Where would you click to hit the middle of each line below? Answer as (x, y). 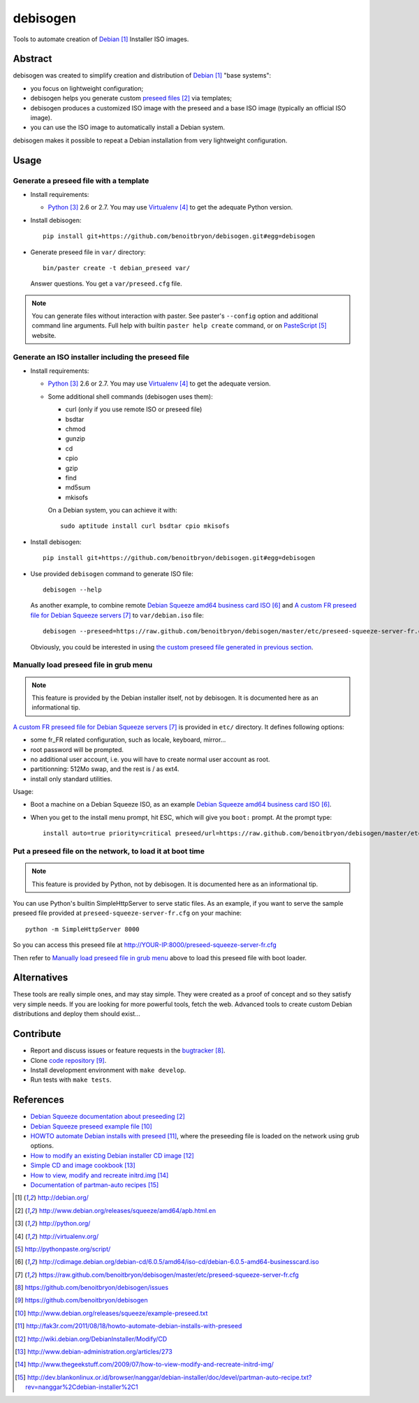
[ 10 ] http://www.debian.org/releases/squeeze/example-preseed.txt (111, 1313)
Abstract (32, 59)
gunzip (75, 439)
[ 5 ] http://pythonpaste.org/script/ (63, 1249)
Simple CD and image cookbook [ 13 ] (83, 1166)
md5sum (78, 487)
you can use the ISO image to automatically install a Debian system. (128, 127)
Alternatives (41, 978)
